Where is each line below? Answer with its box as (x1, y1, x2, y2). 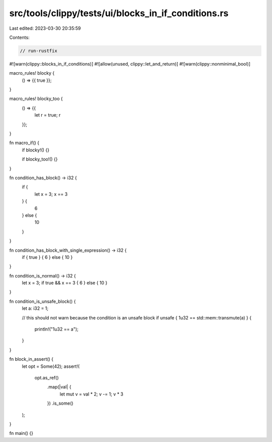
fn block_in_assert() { (9, 356, 54, 362)
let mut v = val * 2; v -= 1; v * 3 (59, 391, 123, 397)
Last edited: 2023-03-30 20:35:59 (9, 25, 81, 31)
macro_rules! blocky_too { (9, 96, 63, 102)
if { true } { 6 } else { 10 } (22, 254, 73, 260)
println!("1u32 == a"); (34, 326, 79, 333)
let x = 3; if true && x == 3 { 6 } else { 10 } (22, 280, 108, 286)
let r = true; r (34, 112, 61, 118)
